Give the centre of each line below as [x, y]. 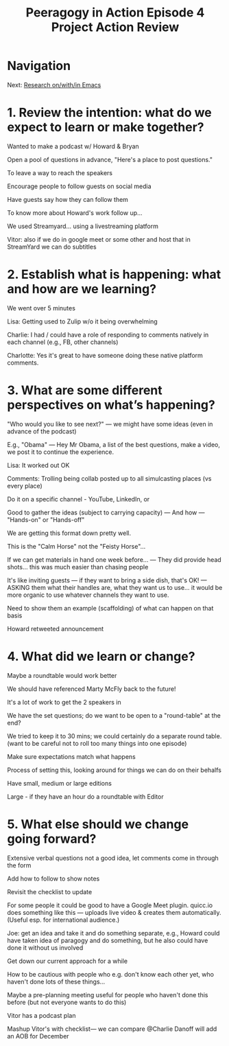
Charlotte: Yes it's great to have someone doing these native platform [105, 355]
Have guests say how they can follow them [68, 199]
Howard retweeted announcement [56, 628]
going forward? [52, 839]
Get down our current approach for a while [68, 961]
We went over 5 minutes [41, 308]
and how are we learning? [82, 289]
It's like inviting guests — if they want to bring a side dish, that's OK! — [107, 580]
